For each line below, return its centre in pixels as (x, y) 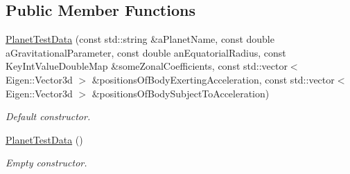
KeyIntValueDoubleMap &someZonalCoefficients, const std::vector (147, 66)
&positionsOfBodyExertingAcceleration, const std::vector (213, 79)
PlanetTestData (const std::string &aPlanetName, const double (140, 39)
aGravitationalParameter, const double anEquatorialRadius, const (146, 52)
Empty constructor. (46, 163)
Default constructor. (48, 116)
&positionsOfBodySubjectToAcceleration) (181, 93)
